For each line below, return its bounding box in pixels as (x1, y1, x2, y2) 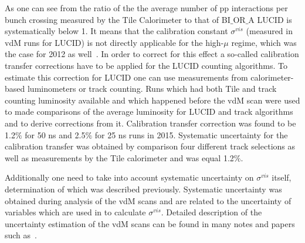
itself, (272, 171, 292, 184)
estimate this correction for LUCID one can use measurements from (5, 71, 248, 83)
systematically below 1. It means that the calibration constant (5, 25, 228, 37)
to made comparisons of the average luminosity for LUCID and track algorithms (5, 105, 293, 118)
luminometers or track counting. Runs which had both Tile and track (27, 82, 277, 95)
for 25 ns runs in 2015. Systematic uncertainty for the (94, 128, 288, 141)
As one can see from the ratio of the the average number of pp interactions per (5, 2, 288, 14)
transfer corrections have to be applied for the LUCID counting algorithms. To (5, 59, 287, 71)
